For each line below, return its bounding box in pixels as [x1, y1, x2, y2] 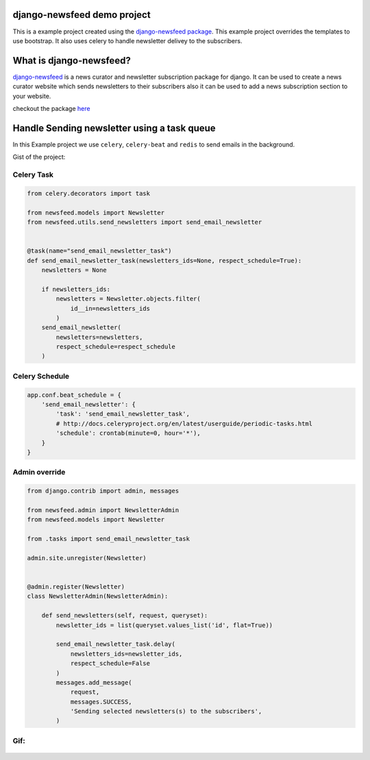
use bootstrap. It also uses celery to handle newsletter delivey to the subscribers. [12, 36, 243, 45]
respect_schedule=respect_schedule [56, 343, 176, 351]
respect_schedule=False [70, 659, 151, 668]
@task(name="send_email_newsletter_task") [27, 247, 172, 255]
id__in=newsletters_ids [70, 305, 151, 312]
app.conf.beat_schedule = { [27, 391, 121, 398]
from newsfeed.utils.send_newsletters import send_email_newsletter [27, 218, 262, 226]
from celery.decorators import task [27, 189, 151, 197]
